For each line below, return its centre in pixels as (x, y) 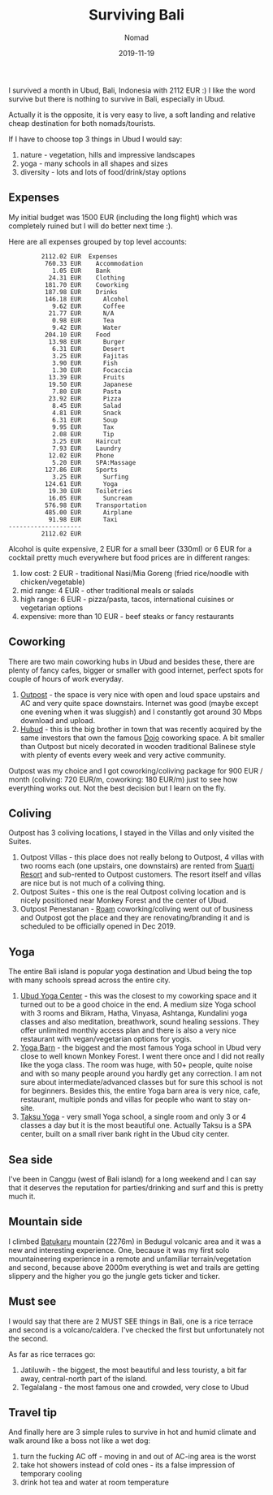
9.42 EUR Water (87, 327)
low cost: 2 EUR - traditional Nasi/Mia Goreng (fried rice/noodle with (134, 573)
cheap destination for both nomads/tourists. (82, 123)
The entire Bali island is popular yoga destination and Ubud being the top (130, 972)
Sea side (30, 1159)
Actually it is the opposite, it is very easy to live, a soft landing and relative (132, 115)
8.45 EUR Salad (87, 405)
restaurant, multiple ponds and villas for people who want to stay (129, 1099)
